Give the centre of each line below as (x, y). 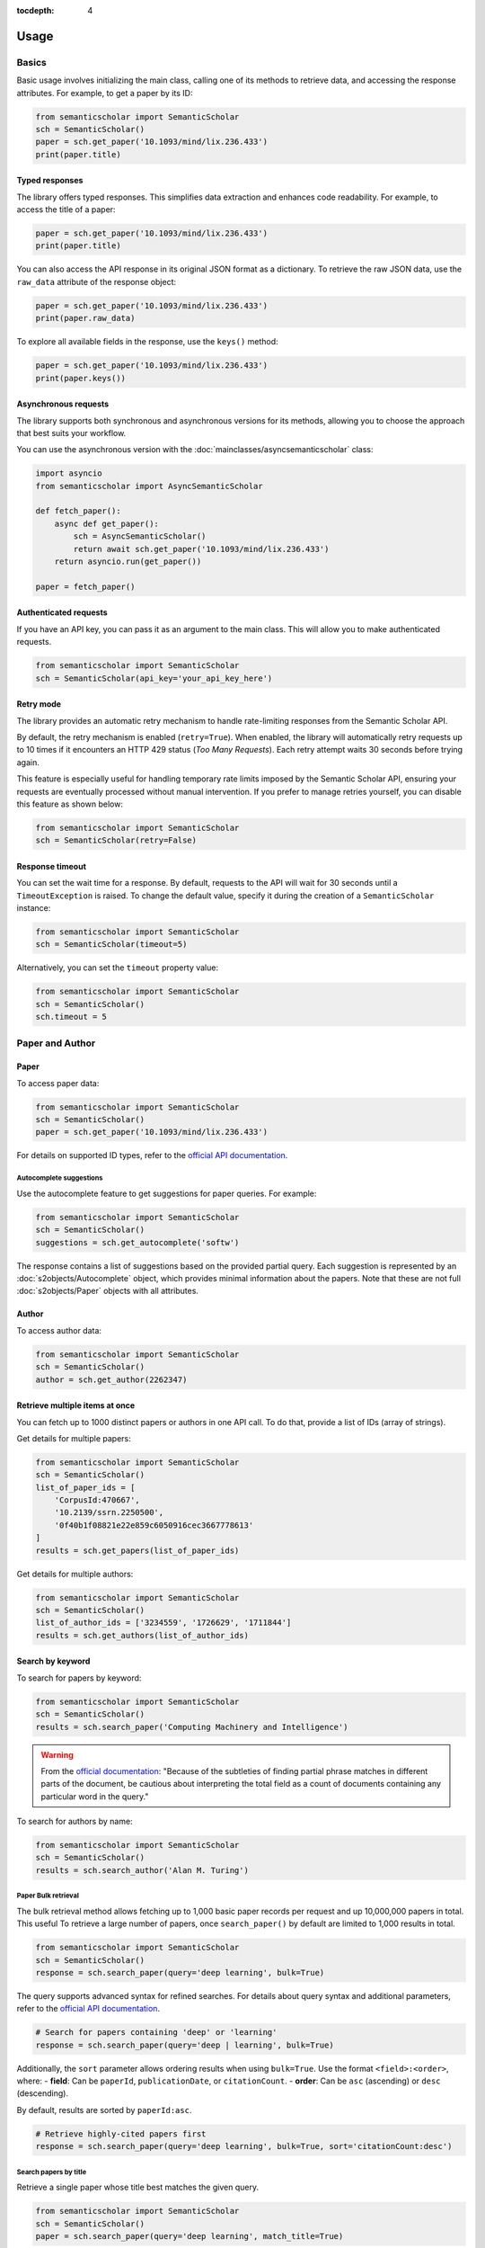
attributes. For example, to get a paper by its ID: (105, 93)
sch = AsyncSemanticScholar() (140, 536)
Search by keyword (53, 1661)
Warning (57, 1754)
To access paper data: (58, 1083)
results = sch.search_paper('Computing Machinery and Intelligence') (192, 1727)
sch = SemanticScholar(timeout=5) (111, 945)
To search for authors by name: (75, 1822)
